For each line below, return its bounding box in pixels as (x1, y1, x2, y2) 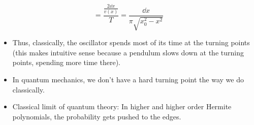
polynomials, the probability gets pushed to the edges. (12, 111, 181, 121)
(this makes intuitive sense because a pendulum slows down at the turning (12, 47, 244, 57)
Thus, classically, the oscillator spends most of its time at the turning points (12, 37, 250, 48)
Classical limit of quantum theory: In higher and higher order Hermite (12, 101, 232, 112)
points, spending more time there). (12, 57, 120, 68)
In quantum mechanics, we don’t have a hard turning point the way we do (12, 74, 244, 85)
